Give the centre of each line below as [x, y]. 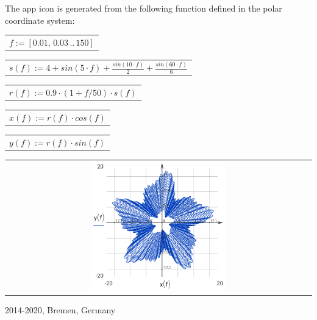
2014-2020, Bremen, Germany [60, 309]
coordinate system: [40, 20]
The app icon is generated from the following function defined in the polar [144, 8]
